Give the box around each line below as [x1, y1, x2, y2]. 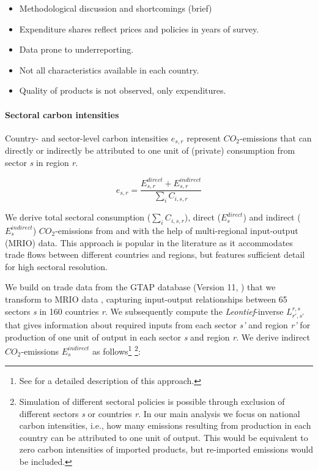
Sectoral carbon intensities [5, 108, 119, 121]
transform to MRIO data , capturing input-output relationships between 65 [5, 292, 287, 305]
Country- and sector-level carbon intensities [5, 131, 169, 144]
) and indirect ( [243, 211, 301, 224]
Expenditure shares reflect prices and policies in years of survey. [19, 22, 259, 35]
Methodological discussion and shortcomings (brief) [19, 2, 212, 14]
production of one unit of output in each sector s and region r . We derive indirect [5, 330, 310, 343]
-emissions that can [240, 131, 312, 144]
